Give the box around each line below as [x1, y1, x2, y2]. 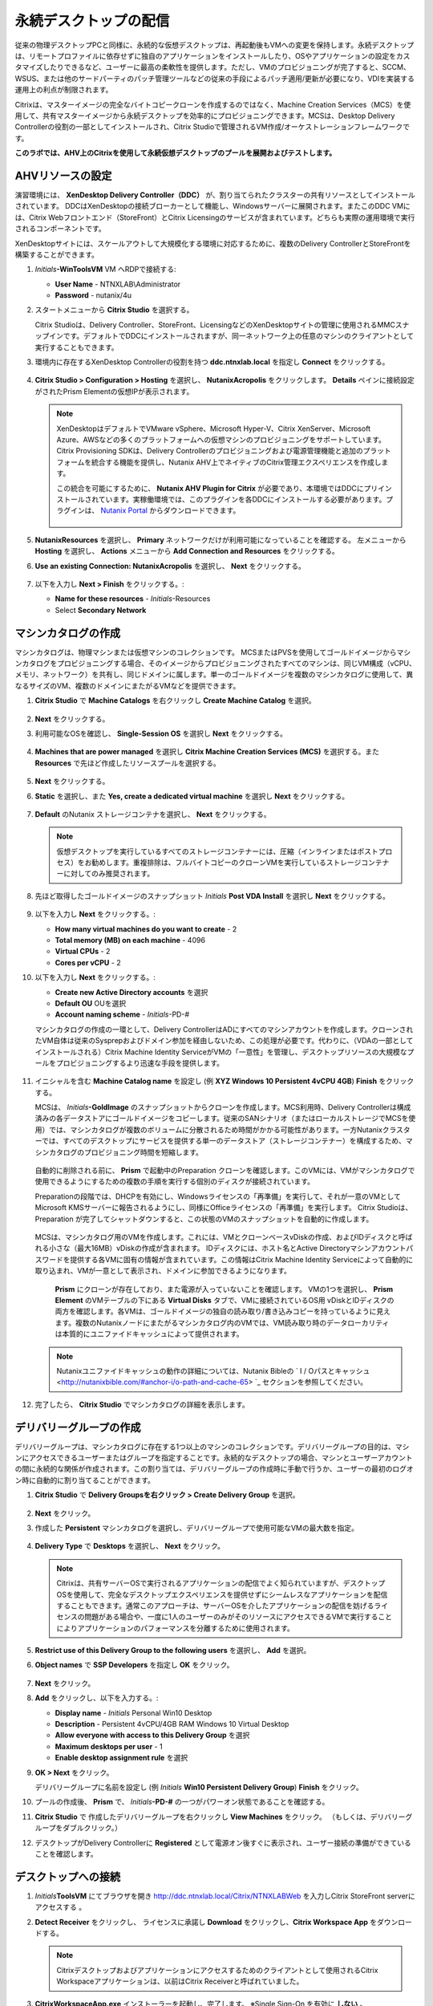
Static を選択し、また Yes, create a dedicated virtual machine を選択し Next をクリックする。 [34, 791, 349, 801]
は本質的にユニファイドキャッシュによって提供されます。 [55, 1329, 244, 1339]
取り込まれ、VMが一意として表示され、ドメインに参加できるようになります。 [34, 1266, 292, 1276]
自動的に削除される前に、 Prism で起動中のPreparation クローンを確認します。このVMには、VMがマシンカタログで [34, 1166, 415, 1176]
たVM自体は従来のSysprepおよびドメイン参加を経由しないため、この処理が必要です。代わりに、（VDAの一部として [34, 1036, 414, 1046]
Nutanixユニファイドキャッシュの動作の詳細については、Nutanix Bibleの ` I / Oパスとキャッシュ [56, 1366, 370, 1375]
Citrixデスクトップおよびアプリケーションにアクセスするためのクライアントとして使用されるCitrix [56, 1965, 378, 1975]
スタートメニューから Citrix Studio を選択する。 [34, 305, 194, 315]
